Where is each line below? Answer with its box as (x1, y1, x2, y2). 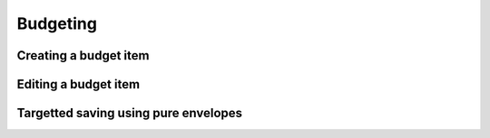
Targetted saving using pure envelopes (16, 106, 243, 121)
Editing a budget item (16, 77, 141, 92)
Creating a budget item (16, 48, 150, 63)
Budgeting (16, 14, 97, 33)
